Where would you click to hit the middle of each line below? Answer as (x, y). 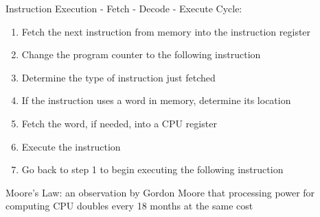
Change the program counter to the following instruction (141, 54)
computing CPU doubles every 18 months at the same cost (129, 206)
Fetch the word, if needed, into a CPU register (119, 123)
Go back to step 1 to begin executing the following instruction (152, 169)
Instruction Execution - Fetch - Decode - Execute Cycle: (124, 8)
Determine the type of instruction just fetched (118, 77)
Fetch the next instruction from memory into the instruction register (166, 31)
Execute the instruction (71, 146)
